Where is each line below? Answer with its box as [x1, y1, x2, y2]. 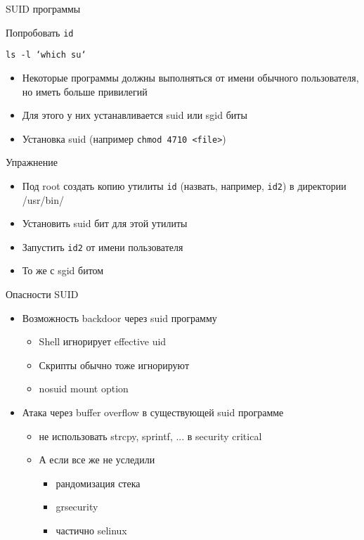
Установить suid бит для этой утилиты [22, 216, 188, 231]
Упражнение [6, 155, 58, 169]
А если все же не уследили [39, 452, 155, 467]
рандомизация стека [56, 475, 141, 490]
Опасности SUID [6, 287, 79, 302]
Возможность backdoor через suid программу [22, 310, 217, 325]
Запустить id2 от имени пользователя [22, 239, 183, 254]
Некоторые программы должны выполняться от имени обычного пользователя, [22, 70, 359, 84]
